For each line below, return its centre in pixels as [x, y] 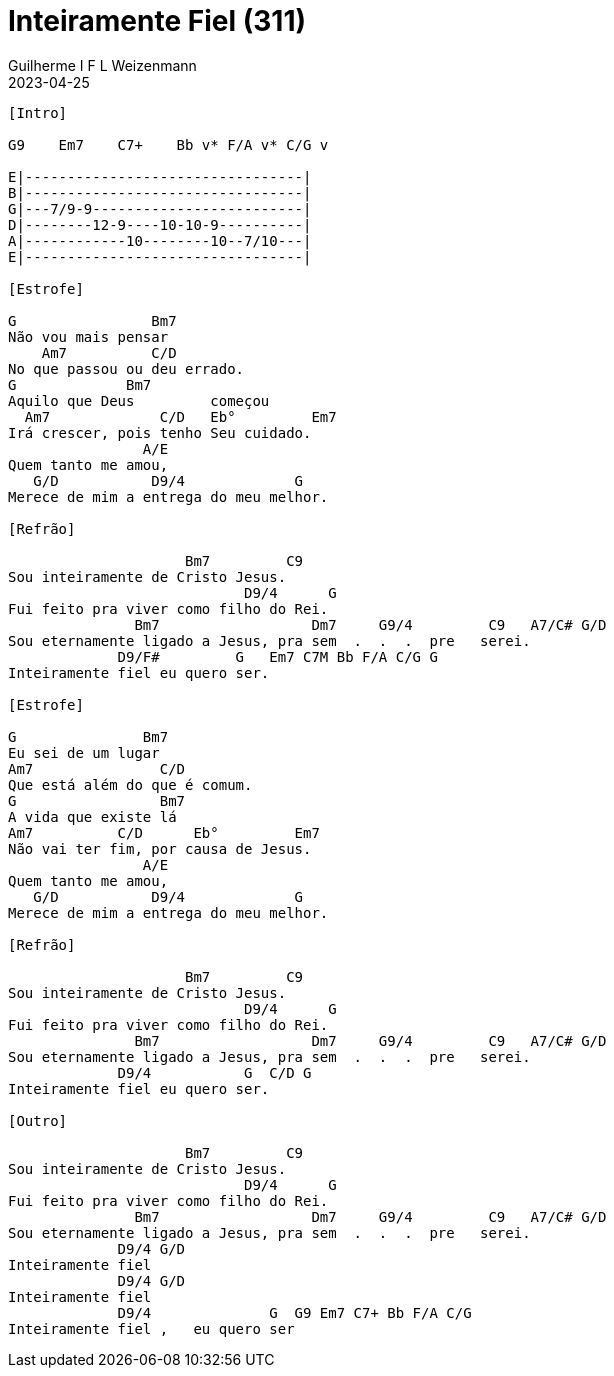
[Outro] [38, 1120]
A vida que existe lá [92, 816]
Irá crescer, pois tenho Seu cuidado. [160, 432]
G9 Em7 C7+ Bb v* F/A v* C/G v [168, 144]
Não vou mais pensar [88, 336]
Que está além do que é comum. [130, 784]
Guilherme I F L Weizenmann [102, 65]
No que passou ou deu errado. [126, 368]
